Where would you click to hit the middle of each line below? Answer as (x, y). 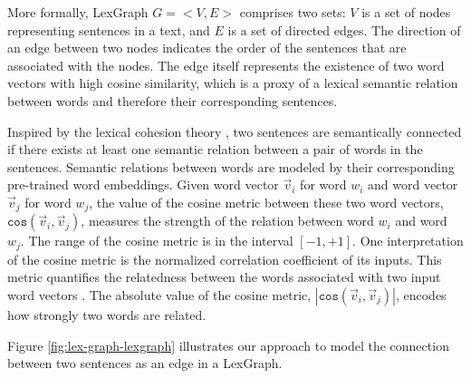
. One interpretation (408, 241)
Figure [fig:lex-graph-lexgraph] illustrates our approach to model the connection (228, 345)
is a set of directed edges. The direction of (344, 29)
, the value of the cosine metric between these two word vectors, (266, 202)
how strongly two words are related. (107, 315)
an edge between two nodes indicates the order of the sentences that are (207, 48)
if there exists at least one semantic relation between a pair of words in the (215, 149)
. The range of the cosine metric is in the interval (157, 241)
